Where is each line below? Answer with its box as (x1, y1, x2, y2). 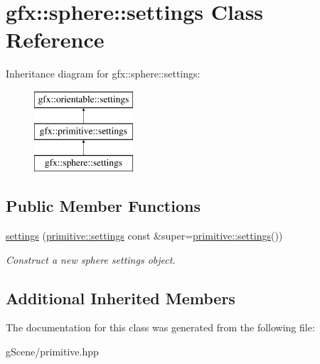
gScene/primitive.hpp (6, 344, 99, 359)
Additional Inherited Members (6, 287, 235, 309)
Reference (6, 25, 105, 54)
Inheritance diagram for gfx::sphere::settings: (6, 66, 201, 81)
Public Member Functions (6, 195, 201, 217)
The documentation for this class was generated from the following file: (6, 320, 315, 335)
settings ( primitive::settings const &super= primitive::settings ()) (6, 228, 283, 243)
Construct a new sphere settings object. (6, 252, 176, 267)
